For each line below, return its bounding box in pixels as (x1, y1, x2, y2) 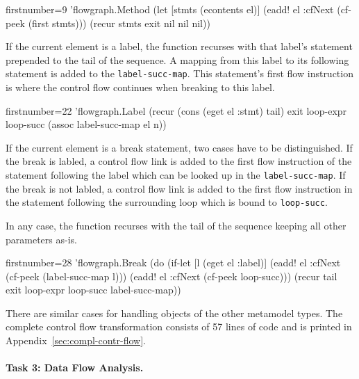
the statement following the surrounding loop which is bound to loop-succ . (6, 195, 328, 209)
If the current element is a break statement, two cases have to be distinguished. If (6, 140, 353, 154)
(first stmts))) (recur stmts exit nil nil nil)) (28, 15, 210, 30)
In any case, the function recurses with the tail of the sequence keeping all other (6, 218, 347, 232)
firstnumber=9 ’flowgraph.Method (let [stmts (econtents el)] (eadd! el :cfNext (6, 2, 334, 16)
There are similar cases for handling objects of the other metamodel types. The (6, 305, 343, 320)
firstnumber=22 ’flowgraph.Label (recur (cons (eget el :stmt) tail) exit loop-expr (6, 103, 347, 118)
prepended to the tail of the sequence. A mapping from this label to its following (6, 52, 349, 67)
